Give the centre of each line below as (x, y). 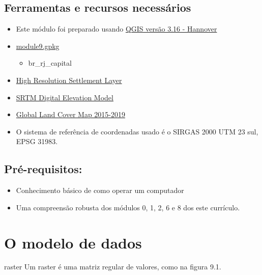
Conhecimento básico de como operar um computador (100, 190)
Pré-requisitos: (43, 169)
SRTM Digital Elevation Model (65, 97)
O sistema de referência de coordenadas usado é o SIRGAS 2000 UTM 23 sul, (137, 131)
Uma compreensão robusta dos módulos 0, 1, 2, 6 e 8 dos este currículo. (128, 207)
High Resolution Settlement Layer (69, 80)
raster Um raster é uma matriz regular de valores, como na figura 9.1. (113, 267)
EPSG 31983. (37, 141)
